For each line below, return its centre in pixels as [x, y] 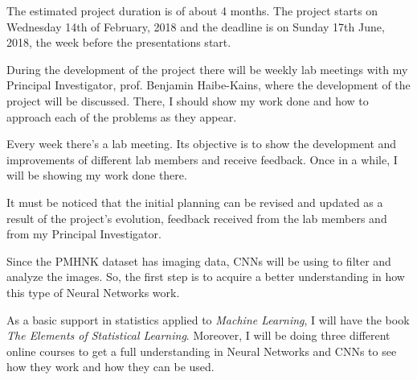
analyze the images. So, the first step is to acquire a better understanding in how [206, 277]
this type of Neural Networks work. [93, 292]
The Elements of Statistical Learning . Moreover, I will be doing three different [198, 335]
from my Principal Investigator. [84, 234]
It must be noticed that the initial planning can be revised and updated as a [195, 202]
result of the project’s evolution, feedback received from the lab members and [197, 218]
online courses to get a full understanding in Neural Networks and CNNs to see [202, 351]
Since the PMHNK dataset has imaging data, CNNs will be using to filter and [199, 260]
